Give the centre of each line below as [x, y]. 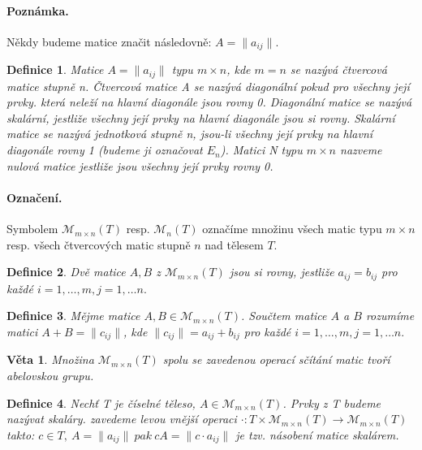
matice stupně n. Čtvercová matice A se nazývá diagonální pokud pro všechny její [208, 86]
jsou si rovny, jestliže [282, 272]
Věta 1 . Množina [50, 359]
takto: [21, 434]
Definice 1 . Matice [55, 69]
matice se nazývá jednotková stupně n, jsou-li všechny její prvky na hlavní [190, 134]
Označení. [34, 197]
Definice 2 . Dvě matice [66, 272]
